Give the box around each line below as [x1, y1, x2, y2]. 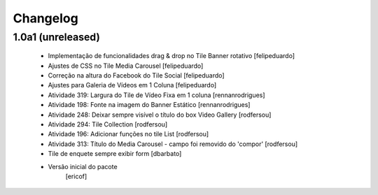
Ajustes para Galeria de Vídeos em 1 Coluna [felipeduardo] [48, 81, 217, 89]
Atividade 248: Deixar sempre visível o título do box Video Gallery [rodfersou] [48, 110, 272, 119]
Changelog [13, 10, 78, 26]
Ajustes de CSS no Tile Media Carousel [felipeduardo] [48, 62, 204, 70]
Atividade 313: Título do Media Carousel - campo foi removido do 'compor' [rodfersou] [48, 140, 298, 148]
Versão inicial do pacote [48, 162, 118, 171]
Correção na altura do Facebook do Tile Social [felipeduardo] [48, 71, 225, 80]
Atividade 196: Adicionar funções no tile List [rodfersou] [48, 130, 209, 138]
